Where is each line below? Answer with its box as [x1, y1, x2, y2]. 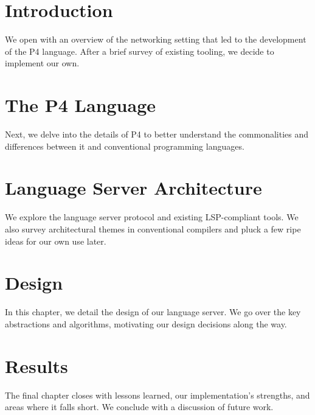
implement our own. [5, 57, 80, 69]
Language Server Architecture [5, 175, 262, 200]
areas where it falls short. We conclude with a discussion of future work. [5, 400, 274, 413]
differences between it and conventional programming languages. [5, 139, 244, 152]
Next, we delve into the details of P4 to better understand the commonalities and [5, 128, 309, 141]
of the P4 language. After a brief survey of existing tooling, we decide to [5, 44, 274, 57]
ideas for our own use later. [5, 234, 106, 247]
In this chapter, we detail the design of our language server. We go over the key [5, 305, 301, 318]
